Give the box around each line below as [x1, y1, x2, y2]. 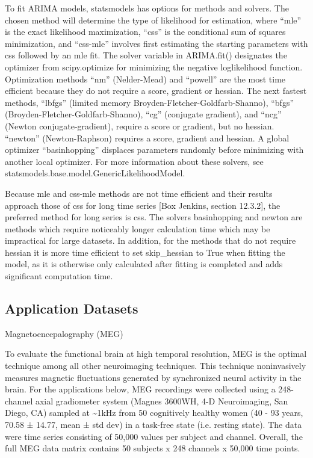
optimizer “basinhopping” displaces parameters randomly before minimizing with [5, 143, 304, 156]
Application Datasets [5, 299, 138, 318]
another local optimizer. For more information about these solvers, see [5, 155, 264, 167]
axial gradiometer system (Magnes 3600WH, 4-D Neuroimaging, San [35, 394, 288, 407]
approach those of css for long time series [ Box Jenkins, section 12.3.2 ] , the [5, 199, 280, 211]
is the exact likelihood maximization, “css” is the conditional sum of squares [5, 25, 286, 38]
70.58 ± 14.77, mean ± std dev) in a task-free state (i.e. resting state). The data [5, 418, 302, 431]
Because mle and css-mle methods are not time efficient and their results [5, 187, 273, 199]
